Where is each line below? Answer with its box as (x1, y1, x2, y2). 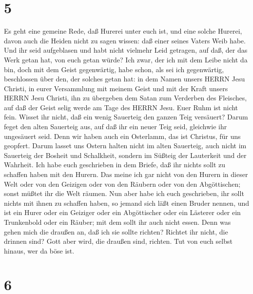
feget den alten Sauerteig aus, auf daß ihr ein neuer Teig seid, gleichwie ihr (4, 121, 227, 132)
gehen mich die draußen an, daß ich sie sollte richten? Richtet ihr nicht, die (4, 226, 228, 236)
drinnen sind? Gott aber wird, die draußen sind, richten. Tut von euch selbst (4, 236, 233, 246)
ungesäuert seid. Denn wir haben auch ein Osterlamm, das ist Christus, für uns (4, 131, 241, 141)
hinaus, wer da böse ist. (4, 245, 75, 255)
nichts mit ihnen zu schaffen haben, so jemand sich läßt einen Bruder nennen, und (4, 197, 250, 208)
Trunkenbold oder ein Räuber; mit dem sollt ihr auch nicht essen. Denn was (4, 217, 231, 227)
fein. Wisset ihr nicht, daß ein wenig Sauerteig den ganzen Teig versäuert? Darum (4, 112, 248, 122)
